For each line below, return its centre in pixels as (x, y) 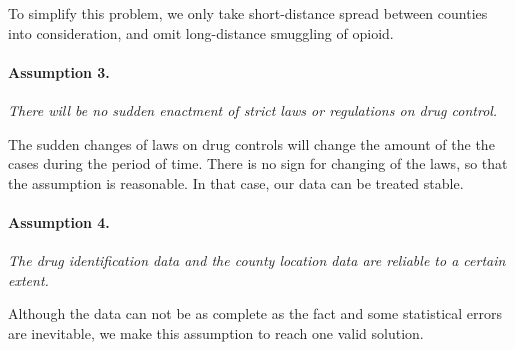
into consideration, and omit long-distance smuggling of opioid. (201, 32)
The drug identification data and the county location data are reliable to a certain (257, 260)
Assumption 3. (59, 71)
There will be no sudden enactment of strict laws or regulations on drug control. (253, 109)
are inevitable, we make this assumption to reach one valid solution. (216, 332)
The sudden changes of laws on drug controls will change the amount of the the (251, 143)
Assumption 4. (59, 221)
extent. (28, 279)
